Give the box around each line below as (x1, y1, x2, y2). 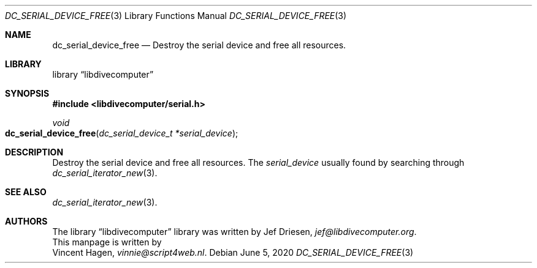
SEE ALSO (5, 187, 47, 197)
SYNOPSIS (5, 88, 50, 99)
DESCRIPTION (5, 147, 64, 157)
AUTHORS (5, 216, 48, 226)
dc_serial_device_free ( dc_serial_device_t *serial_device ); (5, 128, 238, 138)
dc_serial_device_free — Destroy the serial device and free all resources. (52, 40, 346, 50)
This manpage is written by (52, 237, 162, 247)
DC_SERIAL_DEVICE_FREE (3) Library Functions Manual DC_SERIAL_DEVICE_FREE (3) (5, 10, 347, 21)
